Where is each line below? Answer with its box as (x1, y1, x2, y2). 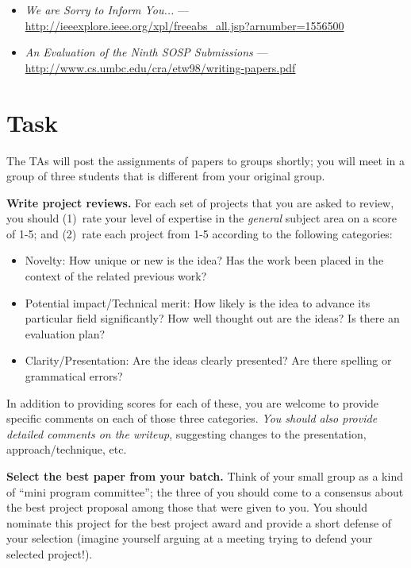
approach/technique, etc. (6, 441, 127, 458)
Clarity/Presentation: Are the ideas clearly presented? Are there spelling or (25, 352, 392, 369)
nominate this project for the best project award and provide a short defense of (6, 514, 392, 531)
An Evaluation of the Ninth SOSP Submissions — (25, 44, 268, 60)
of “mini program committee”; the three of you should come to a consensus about (6, 483, 404, 500)
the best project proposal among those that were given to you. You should (6, 499, 368, 516)
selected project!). (6, 545, 93, 562)
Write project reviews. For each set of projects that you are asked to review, (6, 194, 394, 211)
